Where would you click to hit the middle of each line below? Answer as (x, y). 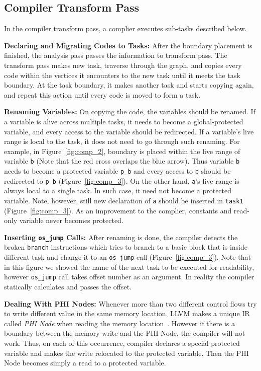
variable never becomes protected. (71, 220)
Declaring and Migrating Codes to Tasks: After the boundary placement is (128, 45)
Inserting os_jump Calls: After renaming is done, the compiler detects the (121, 237)
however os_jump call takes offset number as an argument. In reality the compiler (129, 277)
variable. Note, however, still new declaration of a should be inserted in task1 (124, 200)
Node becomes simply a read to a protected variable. (85, 363)
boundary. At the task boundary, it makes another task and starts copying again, (129, 85)
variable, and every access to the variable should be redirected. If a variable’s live (129, 131)
